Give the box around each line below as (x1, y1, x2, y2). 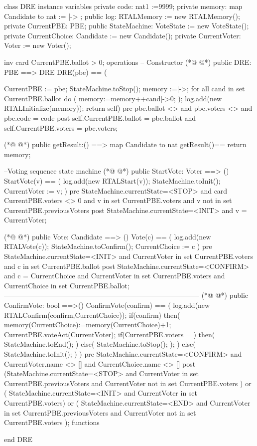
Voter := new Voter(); (4, 40, 71, 50)
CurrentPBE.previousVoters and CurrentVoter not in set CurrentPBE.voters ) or (4, 378, 252, 388)
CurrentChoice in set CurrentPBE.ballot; (4, 280, 129, 290)
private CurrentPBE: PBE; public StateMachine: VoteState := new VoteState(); (4, 20, 249, 31)
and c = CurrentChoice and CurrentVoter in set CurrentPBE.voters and (4, 270, 225, 281)
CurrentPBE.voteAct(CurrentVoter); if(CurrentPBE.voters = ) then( (4, 329, 215, 339)
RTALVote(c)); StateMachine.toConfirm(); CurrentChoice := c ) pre (4, 241, 212, 251)
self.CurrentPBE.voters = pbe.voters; (4, 122, 118, 133)
